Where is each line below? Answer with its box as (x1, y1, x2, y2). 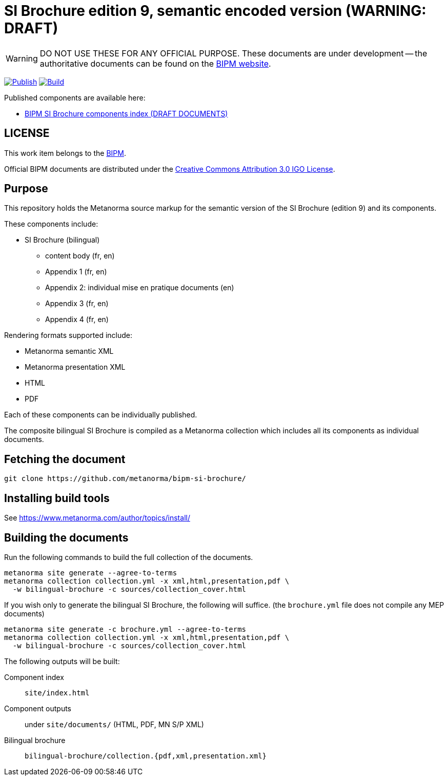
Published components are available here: (4, 93, 146, 102)
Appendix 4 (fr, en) (45, 315, 109, 324)
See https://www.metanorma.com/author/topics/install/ (4, 513, 190, 523)
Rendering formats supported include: (4, 331, 133, 340)
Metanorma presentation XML (25, 363, 126, 372)
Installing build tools (4, 491, 110, 505)
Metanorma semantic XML (25, 347, 114, 356)
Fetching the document (4, 452, 126, 466)
